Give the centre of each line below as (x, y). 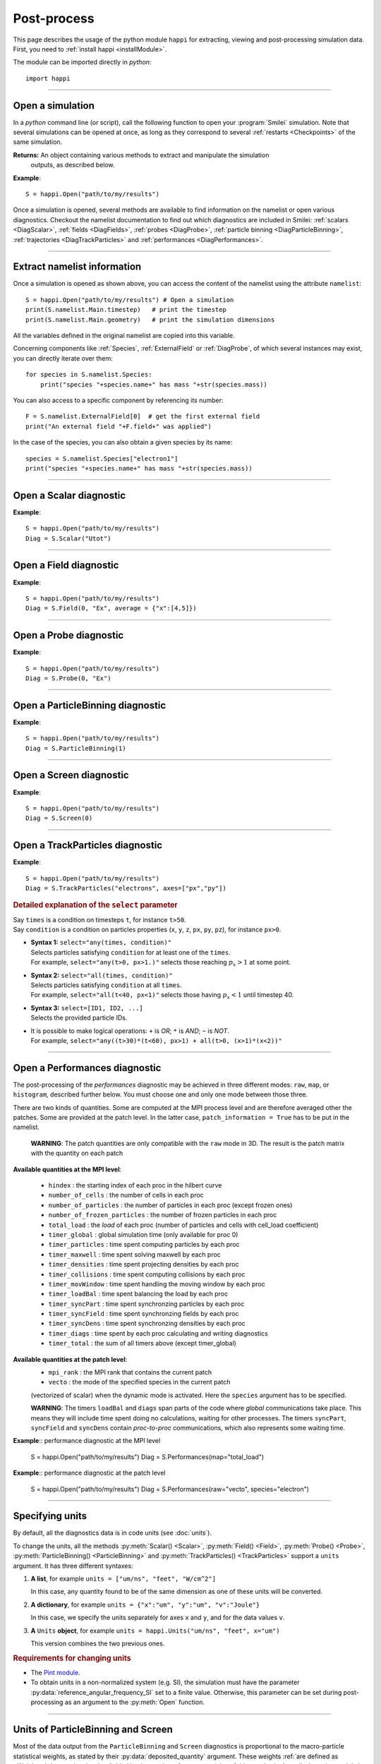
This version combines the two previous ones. (98, 1643)
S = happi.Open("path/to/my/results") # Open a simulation (130, 300)
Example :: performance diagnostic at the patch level (89, 1473)
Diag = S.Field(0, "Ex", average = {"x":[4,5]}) (111, 608)
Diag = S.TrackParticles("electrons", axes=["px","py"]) (126, 888)
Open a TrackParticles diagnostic (87, 846)
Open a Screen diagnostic (71, 775)
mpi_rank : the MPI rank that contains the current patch (130, 1372)
